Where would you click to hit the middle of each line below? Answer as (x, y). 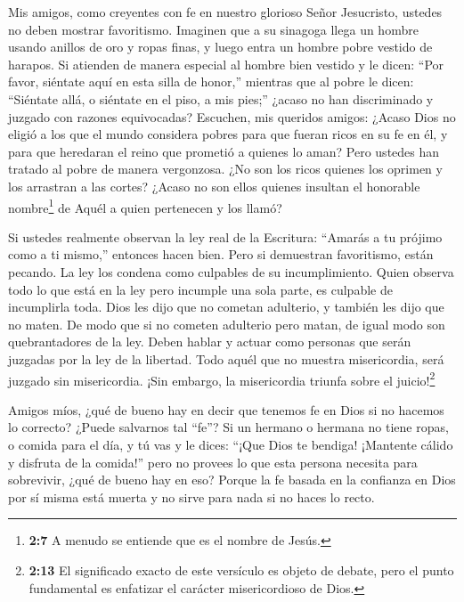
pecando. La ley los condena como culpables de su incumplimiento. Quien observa (231, 271)
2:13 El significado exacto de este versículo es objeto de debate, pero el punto (241, 569)
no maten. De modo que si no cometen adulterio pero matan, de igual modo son (227, 324)
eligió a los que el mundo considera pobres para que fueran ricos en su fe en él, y (228, 134)
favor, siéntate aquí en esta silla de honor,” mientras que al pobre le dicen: (211, 81)
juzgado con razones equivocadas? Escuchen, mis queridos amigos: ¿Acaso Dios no (232, 116)
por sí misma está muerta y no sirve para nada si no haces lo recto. (191, 496)
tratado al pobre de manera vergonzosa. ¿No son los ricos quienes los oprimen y (225, 169)
